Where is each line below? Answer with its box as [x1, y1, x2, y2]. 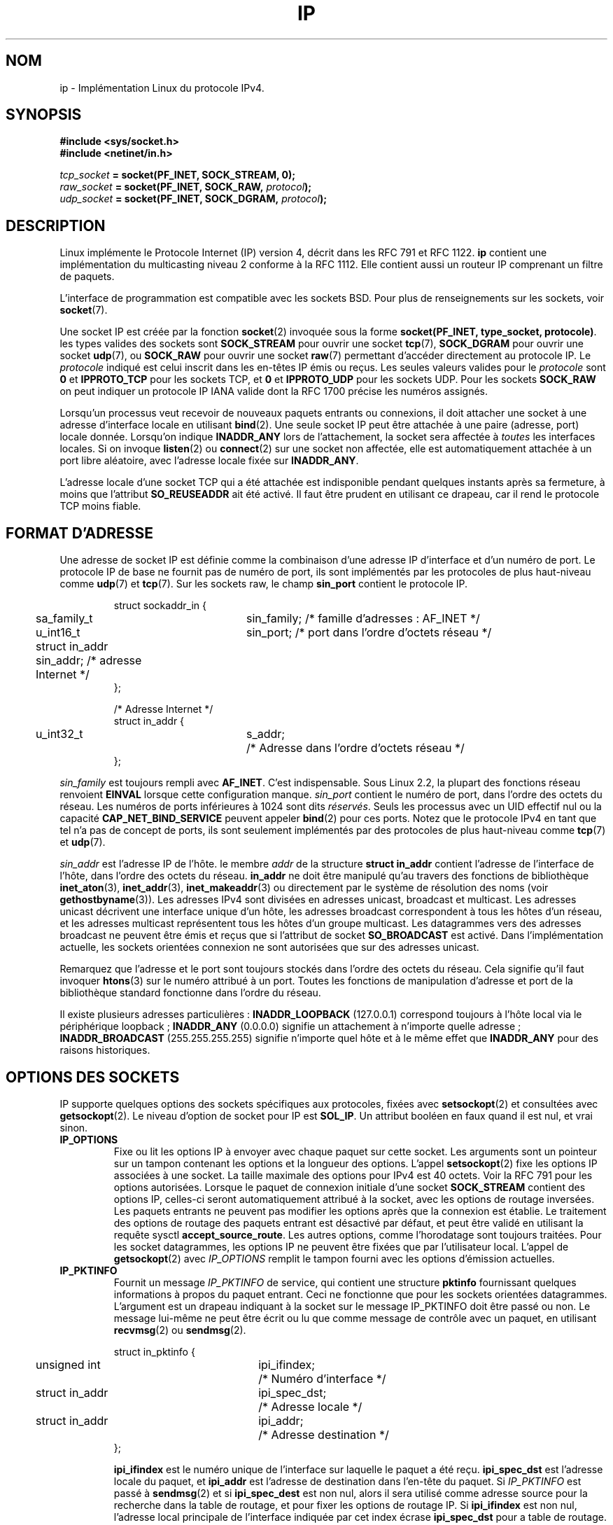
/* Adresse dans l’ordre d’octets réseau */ [246, 741, 465, 755]
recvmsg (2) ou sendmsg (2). [113, 1323, 246, 1336]
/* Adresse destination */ [258, 1427, 389, 1442]
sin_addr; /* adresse [36, 653, 142, 668]
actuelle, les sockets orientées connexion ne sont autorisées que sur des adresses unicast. [59, 941, 479, 954]
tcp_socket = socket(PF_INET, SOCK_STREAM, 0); [59, 169, 296, 181]
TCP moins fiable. [59, 500, 141, 513]
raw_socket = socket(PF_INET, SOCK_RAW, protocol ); [59, 181, 312, 193]
